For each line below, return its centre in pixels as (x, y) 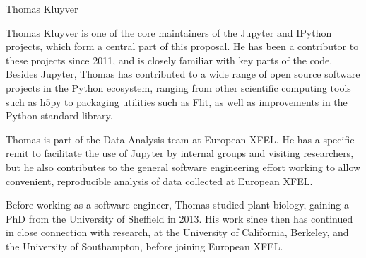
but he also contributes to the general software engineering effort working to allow (183, 166)
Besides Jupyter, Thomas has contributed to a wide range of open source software (183, 74)
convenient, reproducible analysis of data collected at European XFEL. (159, 181)
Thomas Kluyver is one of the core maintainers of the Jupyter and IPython (169, 32)
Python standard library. (59, 116)
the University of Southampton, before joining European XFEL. (144, 246)
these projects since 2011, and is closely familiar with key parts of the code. (169, 60)
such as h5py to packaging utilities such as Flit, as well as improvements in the (177, 101)
